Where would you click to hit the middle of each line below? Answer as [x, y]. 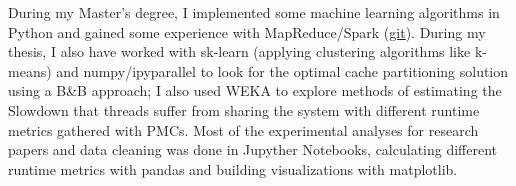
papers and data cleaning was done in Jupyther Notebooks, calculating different [253, 149]
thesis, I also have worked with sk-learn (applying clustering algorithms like [239, 51]
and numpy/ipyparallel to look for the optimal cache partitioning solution [282, 70]
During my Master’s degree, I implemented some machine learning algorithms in [254, 12]
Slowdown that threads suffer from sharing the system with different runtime [244, 109]
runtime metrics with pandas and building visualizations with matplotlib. [233, 168]
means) [30, 70]
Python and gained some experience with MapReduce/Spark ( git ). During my [247, 31]
